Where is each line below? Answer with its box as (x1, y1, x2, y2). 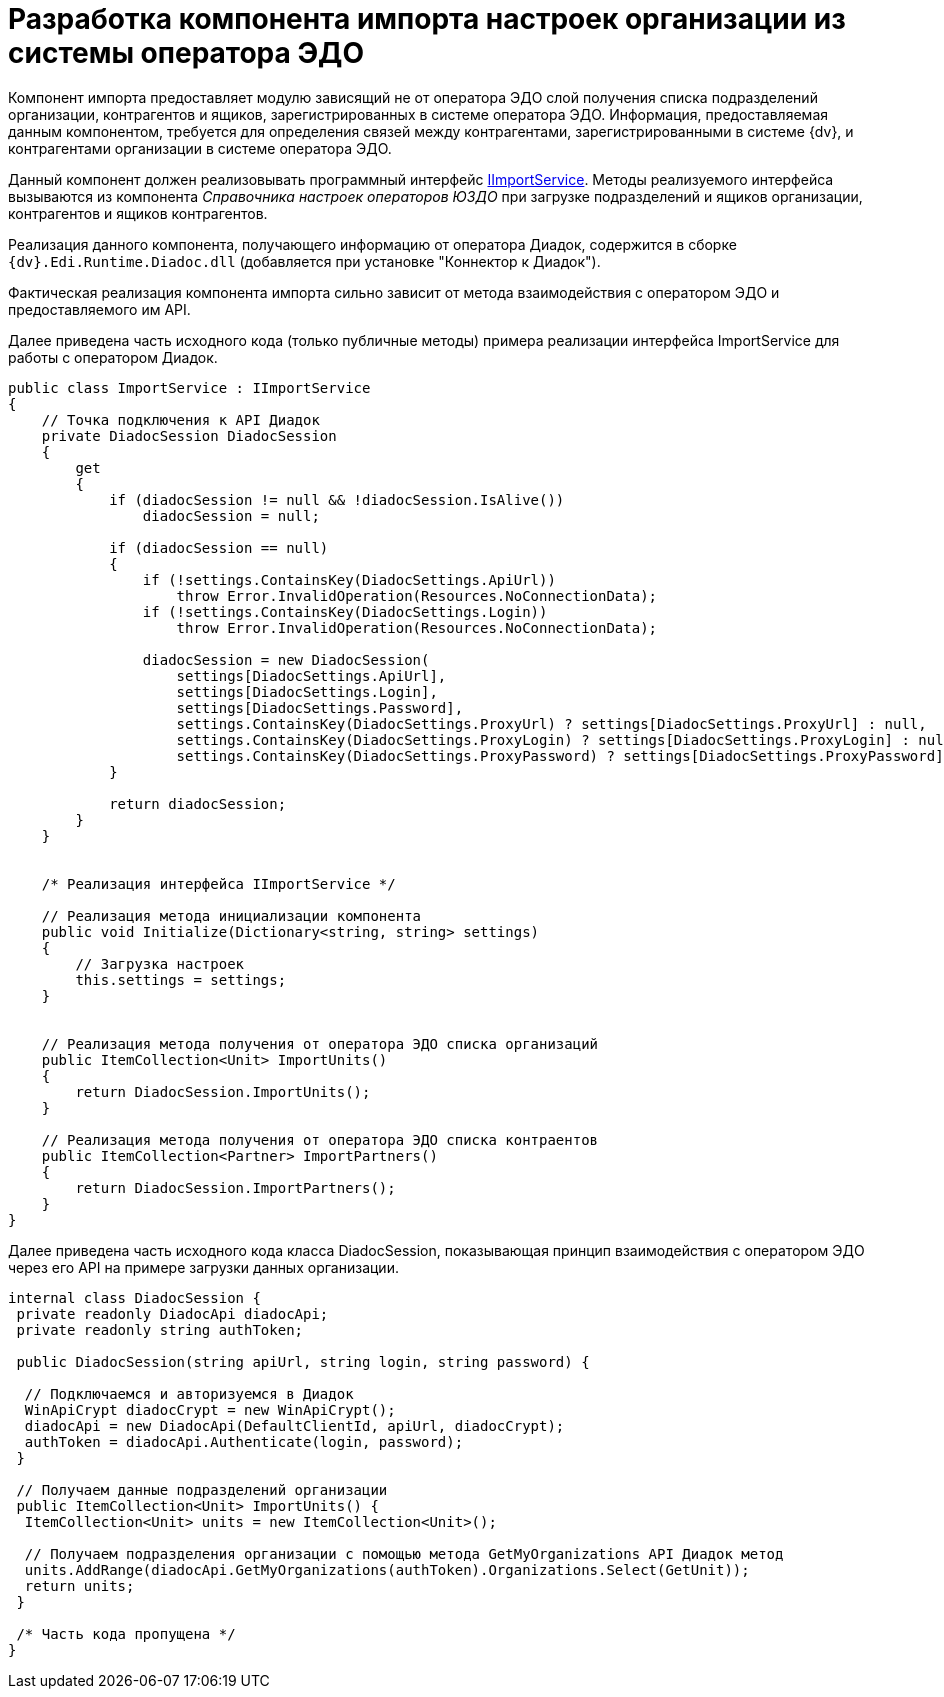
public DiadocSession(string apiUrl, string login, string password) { (16, 1353, 590, 1370)
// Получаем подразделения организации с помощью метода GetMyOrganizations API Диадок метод (24, 1545, 784, 1562)
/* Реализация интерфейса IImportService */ (41, 875, 396, 892)
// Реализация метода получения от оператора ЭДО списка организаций (41, 1035, 599, 1052)
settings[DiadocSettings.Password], (176, 699, 464, 716)
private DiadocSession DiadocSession (41, 427, 337, 444)
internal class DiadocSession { (8, 1289, 261, 1306)
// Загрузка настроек (75, 955, 245, 972)
